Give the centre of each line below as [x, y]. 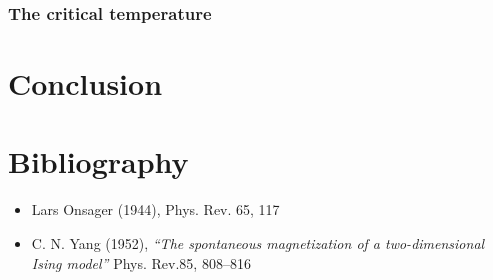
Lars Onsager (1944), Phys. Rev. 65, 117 [155, 209]
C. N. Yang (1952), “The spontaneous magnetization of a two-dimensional [258, 242]
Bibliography [98, 161]
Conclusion [85, 83]
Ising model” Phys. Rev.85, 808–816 [141, 262]
